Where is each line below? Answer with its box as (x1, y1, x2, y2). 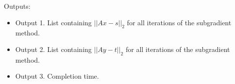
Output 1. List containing (15, 17, 92, 27)
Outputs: (4, 1, 31, 11)
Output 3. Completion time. (15, 71, 99, 81)
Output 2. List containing (15, 44, 92, 54)
